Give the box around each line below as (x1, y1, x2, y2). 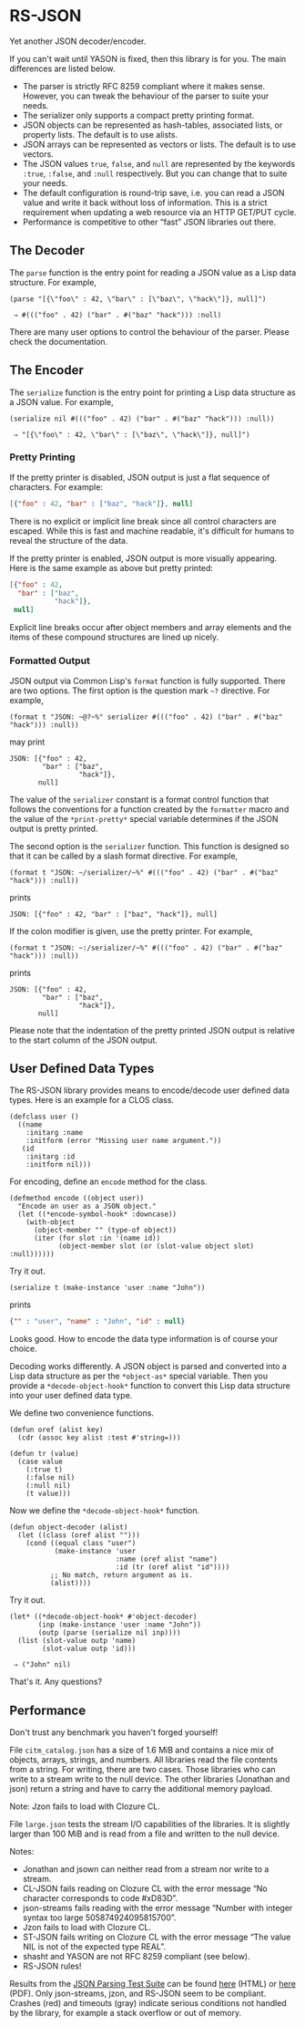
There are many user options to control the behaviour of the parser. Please (9, 326, 290, 338)
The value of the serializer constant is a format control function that (9, 794, 269, 805)
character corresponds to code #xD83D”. (22, 1893, 178, 1904)
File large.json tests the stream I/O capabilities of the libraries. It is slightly (9, 1819, 290, 1830)
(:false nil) (25, 1473, 76, 1482)
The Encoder (9, 362, 84, 379)
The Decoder (9, 243, 85, 258)
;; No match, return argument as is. (49, 1571, 194, 1580)
